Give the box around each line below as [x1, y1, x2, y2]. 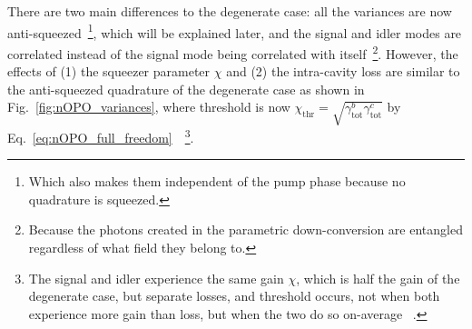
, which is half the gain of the [296, 268, 460, 287]
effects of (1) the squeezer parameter [7, 62, 211, 81]
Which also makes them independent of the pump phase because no [28, 172, 406, 191]
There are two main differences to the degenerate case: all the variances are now [7, 2, 452, 20]
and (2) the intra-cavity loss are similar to [226, 62, 460, 81]
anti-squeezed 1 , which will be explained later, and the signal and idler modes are [7, 20, 462, 42]
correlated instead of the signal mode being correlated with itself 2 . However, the [7, 41, 458, 63]
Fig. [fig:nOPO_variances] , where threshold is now [7, 97, 290, 116]
